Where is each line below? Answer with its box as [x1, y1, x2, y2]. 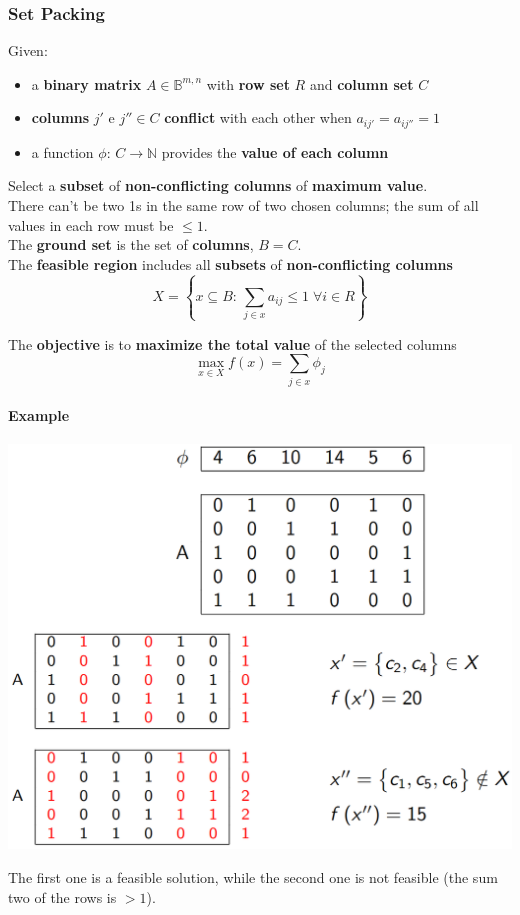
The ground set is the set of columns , [8, 234, 254, 255]
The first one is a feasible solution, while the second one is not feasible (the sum [8, 866, 498, 887]
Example [8, 405, 70, 426]
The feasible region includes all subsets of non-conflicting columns [8, 253, 453, 274]
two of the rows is [8, 886, 117, 907]
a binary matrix [31, 73, 142, 94]
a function [31, 141, 94, 162]
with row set [206, 73, 290, 94]
